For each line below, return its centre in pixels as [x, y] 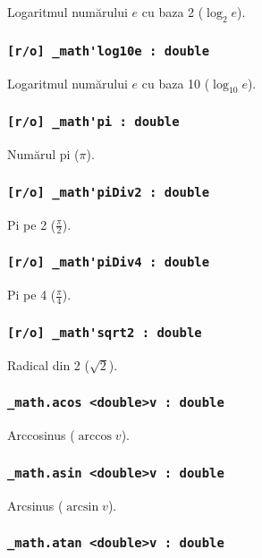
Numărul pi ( [43, 154]
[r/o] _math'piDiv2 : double [109, 192]
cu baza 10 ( [176, 83]
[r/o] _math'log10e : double [109, 51]
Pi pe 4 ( [32, 295]
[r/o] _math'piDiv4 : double [109, 262]
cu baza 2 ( [173, 12]
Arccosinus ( [41, 435]
